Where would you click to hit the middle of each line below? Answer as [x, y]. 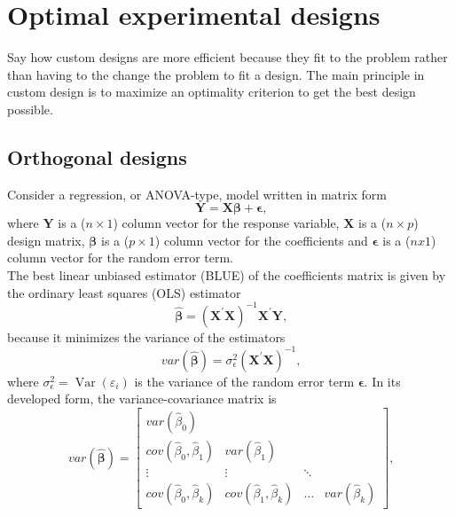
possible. [30, 109]
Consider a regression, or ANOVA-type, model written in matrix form [197, 194]
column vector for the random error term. [120, 258]
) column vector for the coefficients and [261, 240]
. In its [382, 381]
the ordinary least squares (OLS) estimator [124, 292]
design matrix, [46, 240]
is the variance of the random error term [244, 381]
